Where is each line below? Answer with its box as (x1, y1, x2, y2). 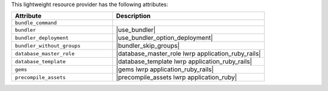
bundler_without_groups (15, 42, 81, 49)
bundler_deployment (15, 34, 69, 41)
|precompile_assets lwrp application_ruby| (115, 73, 237, 81)
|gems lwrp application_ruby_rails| (115, 65, 214, 74)
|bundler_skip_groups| (115, 42, 180, 50)
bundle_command (15, 20, 57, 27)
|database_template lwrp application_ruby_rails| (115, 57, 252, 66)
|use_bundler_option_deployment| (115, 34, 213, 42)
